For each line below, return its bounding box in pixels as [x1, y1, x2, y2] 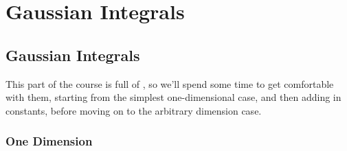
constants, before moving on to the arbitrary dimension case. [5, 103, 262, 117]
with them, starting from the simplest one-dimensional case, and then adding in [5, 90, 342, 104]
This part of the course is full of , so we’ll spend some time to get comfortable [5, 76, 334, 91]
